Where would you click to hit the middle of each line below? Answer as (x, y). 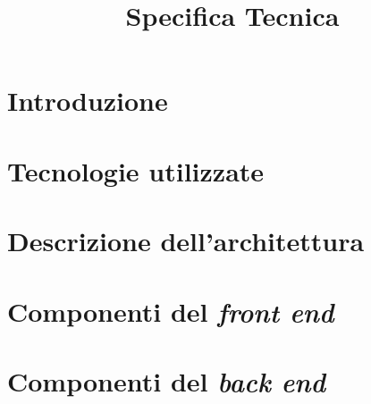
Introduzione (88, 101)
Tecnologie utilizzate (136, 170)
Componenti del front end (171, 311)
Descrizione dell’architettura (186, 241)
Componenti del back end (167, 381)
